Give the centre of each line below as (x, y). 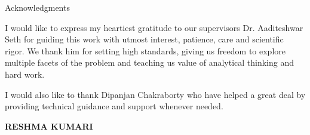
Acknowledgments (37, 7)
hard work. (25, 74)
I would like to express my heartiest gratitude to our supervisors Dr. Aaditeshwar (154, 27)
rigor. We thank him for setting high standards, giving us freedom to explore (145, 50)
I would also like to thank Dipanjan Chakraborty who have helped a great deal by (155, 94)
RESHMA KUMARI (49, 126)
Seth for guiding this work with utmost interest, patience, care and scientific (144, 39)
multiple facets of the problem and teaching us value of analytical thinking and (150, 62)
